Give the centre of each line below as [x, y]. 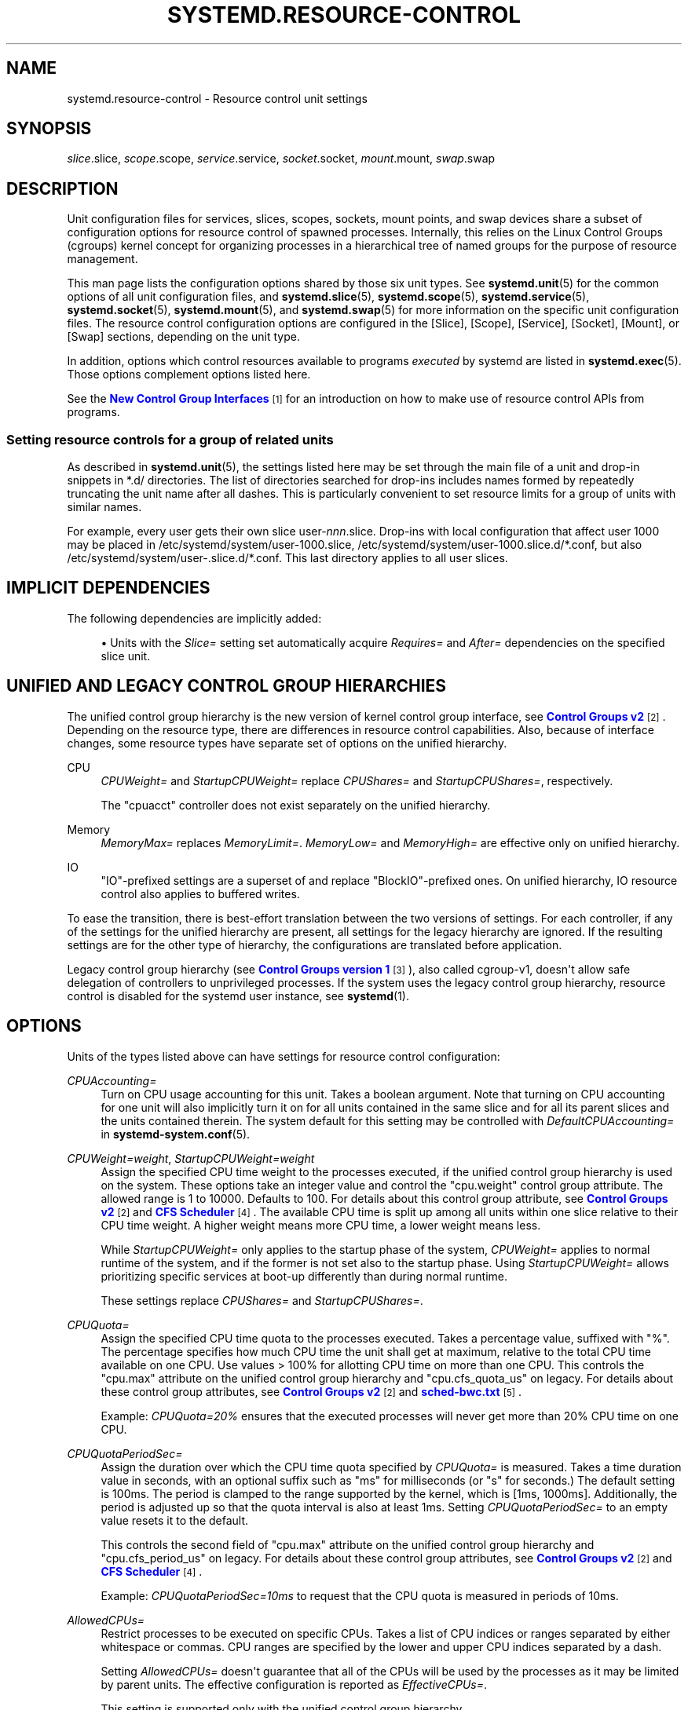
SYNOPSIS [49, 129]
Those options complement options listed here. [189, 375]
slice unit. [126, 656]
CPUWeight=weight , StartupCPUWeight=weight [191, 1158]
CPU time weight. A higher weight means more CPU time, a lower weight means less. [321, 1225]
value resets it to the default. [175, 1520]
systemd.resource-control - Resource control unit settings [217, 98]
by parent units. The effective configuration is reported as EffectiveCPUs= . [294, 1684]
